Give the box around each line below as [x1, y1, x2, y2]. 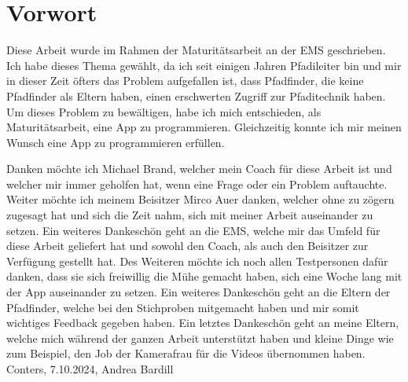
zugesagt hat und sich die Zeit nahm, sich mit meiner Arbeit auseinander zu [6, 207, 373, 223]
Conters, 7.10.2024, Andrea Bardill [6, 361, 174, 376]
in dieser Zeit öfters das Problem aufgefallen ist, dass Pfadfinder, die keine [6, 72, 364, 89]
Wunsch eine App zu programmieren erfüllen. [6, 134, 225, 150]
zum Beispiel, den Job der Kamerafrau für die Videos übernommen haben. [6, 345, 366, 362]
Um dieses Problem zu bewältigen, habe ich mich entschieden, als [6, 103, 322, 119]
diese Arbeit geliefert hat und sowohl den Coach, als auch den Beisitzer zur [6, 237, 369, 254]
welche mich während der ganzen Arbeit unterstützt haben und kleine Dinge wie [6, 329, 394, 346]
